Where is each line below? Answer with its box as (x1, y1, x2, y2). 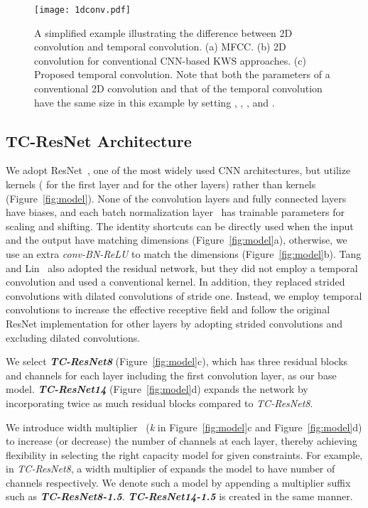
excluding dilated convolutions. (6, 330, 141, 345)
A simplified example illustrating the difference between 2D (34, 25, 293, 40)
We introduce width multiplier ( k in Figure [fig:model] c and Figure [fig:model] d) (6, 419, 362, 434)
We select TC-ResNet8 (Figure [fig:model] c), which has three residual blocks (6, 354, 348, 369)
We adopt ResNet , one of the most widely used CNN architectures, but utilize (6, 163, 351, 178)
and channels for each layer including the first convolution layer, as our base (6, 367, 337, 382)
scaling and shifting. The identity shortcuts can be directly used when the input (6, 218, 354, 233)
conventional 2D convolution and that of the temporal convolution (34, 81, 323, 96)
